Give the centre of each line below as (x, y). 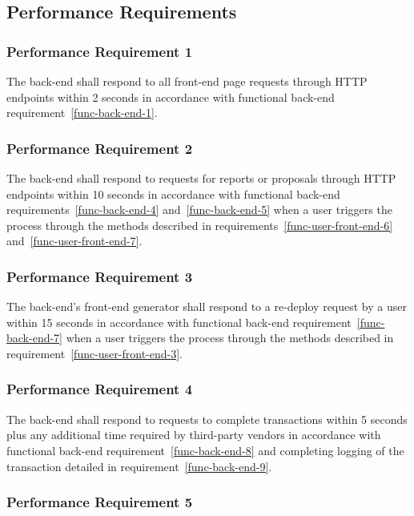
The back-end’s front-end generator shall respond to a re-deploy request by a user (207, 306)
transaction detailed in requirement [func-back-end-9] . (139, 466)
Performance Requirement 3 (100, 276)
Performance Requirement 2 (100, 148)
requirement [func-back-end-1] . (82, 113)
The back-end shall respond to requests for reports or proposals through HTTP (201, 178)
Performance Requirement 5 (100, 502)
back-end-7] (34, 338)
